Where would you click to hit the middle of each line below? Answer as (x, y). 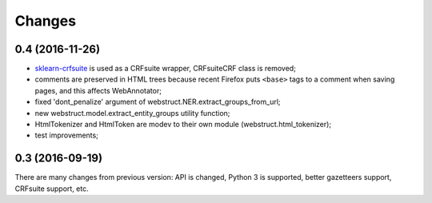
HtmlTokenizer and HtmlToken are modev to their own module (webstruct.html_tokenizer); (183, 125)
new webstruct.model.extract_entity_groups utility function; (132, 113)
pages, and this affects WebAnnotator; (98, 90)
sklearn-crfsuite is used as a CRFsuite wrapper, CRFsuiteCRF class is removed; (165, 69)
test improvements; (67, 135)
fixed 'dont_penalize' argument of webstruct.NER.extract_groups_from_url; (158, 102)
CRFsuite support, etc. (52, 189)
